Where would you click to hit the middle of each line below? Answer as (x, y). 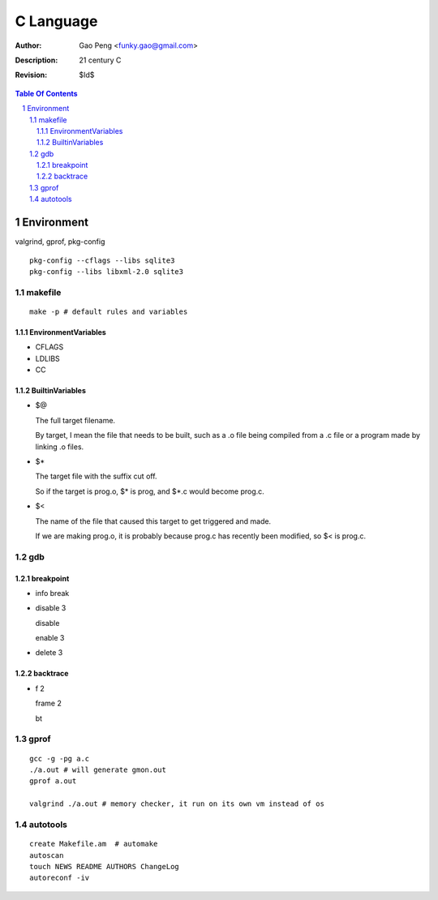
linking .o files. (60, 447)
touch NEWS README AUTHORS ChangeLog (105, 866)
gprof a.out (53, 781)
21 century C (100, 60)
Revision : (31, 75)
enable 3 (50, 638)
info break (52, 593)
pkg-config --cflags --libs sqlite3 (102, 260)
